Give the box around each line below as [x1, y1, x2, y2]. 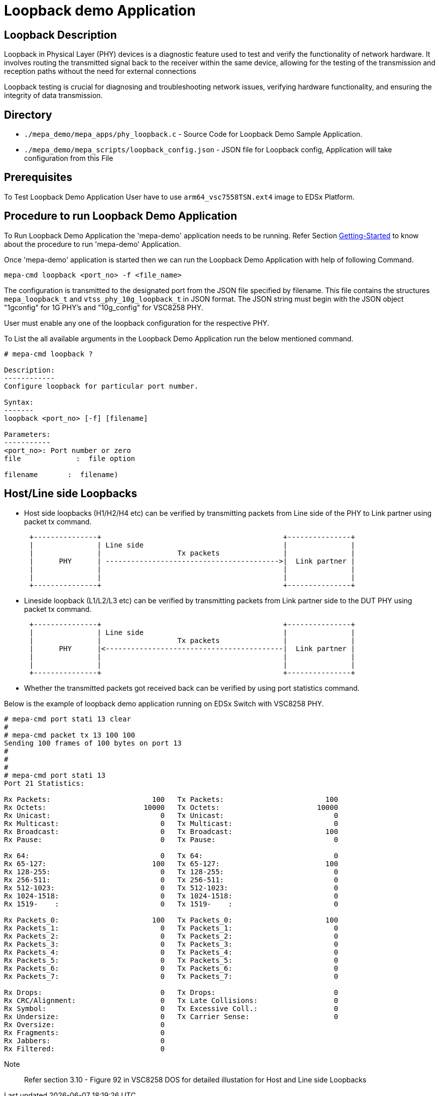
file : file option [4, 454, 135, 463]
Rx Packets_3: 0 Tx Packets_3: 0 [4, 940, 338, 948]
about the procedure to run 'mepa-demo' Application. [4, 239, 181, 248]
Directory [4, 108, 52, 121]
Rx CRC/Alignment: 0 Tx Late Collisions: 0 [4, 996, 338, 1004]
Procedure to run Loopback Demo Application [4, 210, 237, 223]
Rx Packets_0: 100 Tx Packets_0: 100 [4, 916, 338, 924]
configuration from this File [24, 154, 113, 163]
